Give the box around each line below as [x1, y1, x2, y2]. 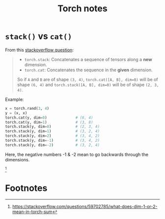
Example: [5, 96, 24, 102]
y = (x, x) [5, 110, 27, 116]
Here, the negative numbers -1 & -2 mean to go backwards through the [5, 151, 149, 157]
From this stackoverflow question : [5, 47, 74, 53]
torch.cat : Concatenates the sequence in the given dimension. [24, 67, 153, 73]
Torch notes [57, 3, 108, 14]
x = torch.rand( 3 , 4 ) [5, 106, 50, 111]
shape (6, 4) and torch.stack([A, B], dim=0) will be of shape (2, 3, [17, 82, 159, 88]
